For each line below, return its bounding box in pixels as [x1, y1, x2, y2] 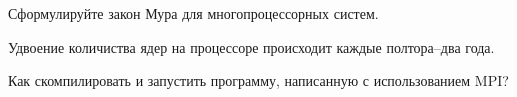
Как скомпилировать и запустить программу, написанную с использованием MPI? [8, 70, 509, 91]
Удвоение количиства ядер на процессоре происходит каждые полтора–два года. [8, 36, 495, 57]
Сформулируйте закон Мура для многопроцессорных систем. [8, 3, 379, 23]
